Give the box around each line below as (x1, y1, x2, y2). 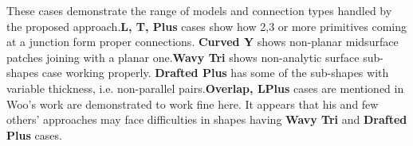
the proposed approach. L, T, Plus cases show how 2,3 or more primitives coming (6, 17, 407, 34)
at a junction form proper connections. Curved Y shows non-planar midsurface (6, 33, 399, 50)
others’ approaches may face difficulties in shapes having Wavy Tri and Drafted (6, 111, 407, 128)
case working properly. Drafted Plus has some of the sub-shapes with (41, 64, 389, 81)
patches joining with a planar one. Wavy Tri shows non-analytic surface (6, 48, 360, 65)
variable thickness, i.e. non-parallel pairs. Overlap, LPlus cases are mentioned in (6, 79, 404, 96)
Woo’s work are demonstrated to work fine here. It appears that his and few (6, 95, 379, 112)
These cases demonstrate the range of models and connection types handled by (6, 2, 392, 18)
